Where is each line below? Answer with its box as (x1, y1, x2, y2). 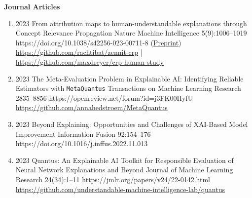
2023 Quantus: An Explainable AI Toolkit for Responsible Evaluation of (15, 155, 234, 165)
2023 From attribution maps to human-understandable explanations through (15, 18, 247, 28)
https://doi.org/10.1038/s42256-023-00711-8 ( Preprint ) (15, 37, 181, 47)
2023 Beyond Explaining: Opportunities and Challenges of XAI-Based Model (15, 119, 248, 129)
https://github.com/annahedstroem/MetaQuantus (15, 102, 168, 113)
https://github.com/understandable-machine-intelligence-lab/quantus (15, 184, 225, 194)
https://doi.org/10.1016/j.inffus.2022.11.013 (15, 138, 148, 149)
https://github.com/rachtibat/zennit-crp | (15, 47, 143, 57)
